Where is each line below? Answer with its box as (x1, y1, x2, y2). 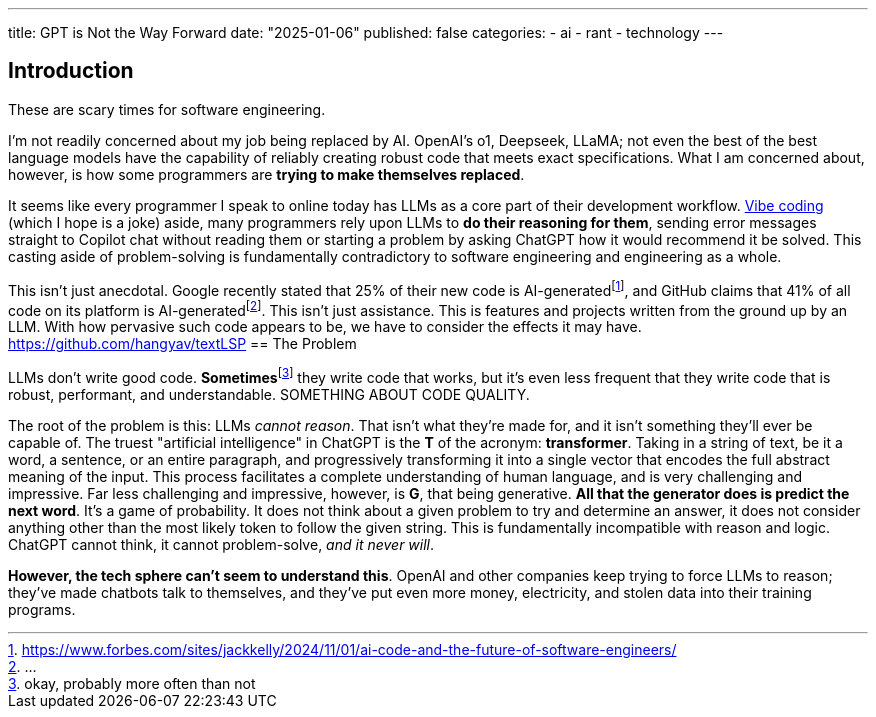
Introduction (8, 58, 134, 84)
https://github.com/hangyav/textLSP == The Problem (8, 335, 357, 353)
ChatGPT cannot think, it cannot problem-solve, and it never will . (8, 535, 435, 553)
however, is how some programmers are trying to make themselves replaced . (8, 165, 525, 183)
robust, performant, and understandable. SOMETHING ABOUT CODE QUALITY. (8, 385, 530, 403)
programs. (8, 600, 76, 618)
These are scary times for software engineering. (8, 100, 326, 118)
